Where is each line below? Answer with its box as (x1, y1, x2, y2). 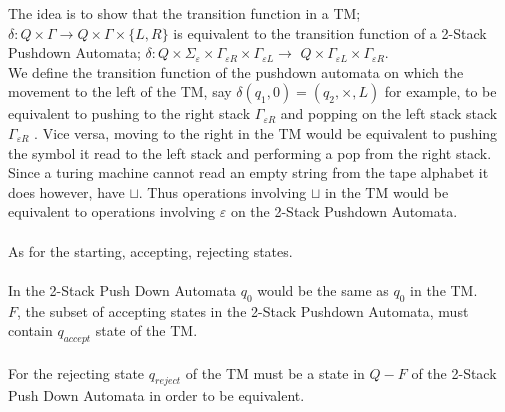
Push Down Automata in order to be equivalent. (8, 385, 305, 406)
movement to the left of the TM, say (8, 81, 232, 102)
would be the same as (257, 279, 389, 300)
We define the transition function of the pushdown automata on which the (8, 61, 464, 82)
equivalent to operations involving (8, 201, 216, 222)
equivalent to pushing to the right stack (8, 103, 251, 124)
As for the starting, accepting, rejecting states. (8, 240, 293, 261)
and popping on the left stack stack (280, 103, 498, 124)
